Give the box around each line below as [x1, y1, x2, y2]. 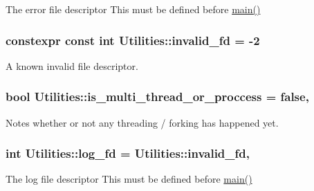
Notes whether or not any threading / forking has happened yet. [6, 115, 279, 129]
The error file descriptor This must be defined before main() [6, 2, 261, 16]
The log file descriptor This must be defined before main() [6, 172, 252, 186]
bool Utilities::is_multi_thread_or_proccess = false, [6, 88, 309, 105]
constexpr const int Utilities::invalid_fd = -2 [6, 31, 260, 48]
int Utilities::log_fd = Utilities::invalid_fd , [6, 145, 250, 162]
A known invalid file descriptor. [6, 58, 138, 73]
